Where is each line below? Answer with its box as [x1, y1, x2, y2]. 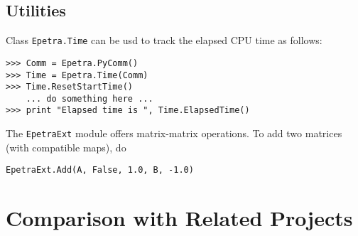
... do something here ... [26, 93, 153, 104]
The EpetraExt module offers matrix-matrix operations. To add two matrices [6, 126, 342, 141]
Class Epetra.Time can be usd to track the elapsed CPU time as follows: [6, 33, 322, 48]
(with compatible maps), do [6, 139, 126, 154]
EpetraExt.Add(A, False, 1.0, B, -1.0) [6, 165, 194, 176]
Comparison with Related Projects [6, 203, 353, 232]
